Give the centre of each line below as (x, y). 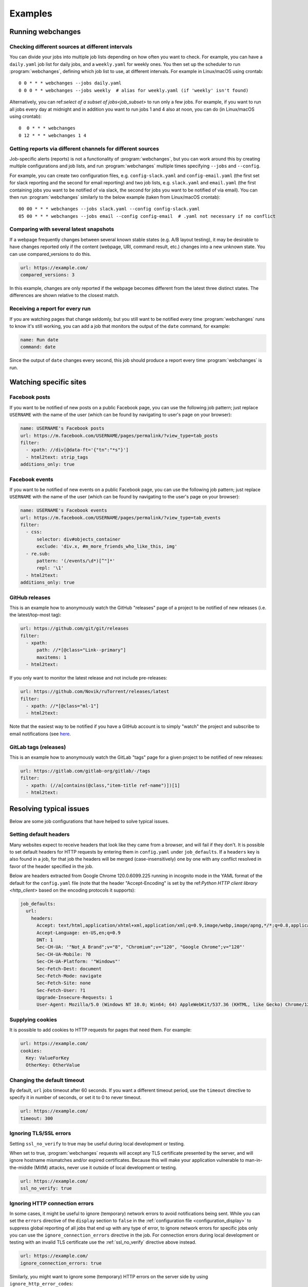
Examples (31, 13)
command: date (38, 347)
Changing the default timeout (47, 1080)
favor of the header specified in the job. (51, 866)
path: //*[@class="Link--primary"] (81, 650)
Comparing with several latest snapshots (62, 229)
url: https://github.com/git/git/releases (74, 629)
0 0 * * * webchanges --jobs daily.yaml (70, 83)
